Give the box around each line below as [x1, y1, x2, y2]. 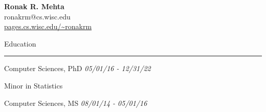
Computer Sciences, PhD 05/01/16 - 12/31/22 [4, 63, 151, 74]
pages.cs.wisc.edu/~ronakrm [4, 21, 92, 32]
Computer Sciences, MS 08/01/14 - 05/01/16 [4, 97, 147, 108]
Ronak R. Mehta [4, 1, 64, 11]
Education [4, 38, 36, 49]
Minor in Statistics [4, 80, 63, 91]
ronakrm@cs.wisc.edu [4, 11, 71, 21]
